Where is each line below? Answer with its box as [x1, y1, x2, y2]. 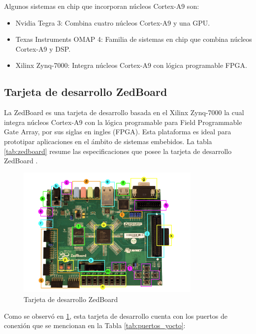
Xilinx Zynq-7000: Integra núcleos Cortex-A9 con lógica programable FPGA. [15, 60, 247, 70]
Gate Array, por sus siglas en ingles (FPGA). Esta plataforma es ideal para [4, 126, 231, 137]
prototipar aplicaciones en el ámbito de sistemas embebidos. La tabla [4, 136, 212, 146]
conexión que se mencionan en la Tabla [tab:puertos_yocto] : [4, 320, 186, 331]
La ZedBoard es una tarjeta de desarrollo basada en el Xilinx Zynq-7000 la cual [4, 107, 244, 118]
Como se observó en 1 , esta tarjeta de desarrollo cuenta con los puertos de [4, 310, 228, 321]
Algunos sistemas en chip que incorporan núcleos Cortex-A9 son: [4, 1, 199, 11]
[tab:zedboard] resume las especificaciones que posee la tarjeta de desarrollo [4, 146, 232, 156]
